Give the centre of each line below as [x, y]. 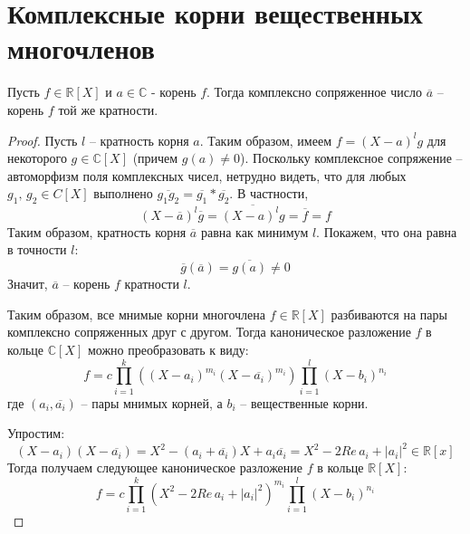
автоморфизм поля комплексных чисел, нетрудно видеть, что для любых [207, 175]
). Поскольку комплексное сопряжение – [351, 158]
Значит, [28, 284]
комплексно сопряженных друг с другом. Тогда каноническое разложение [209, 332]
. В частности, [269, 193]
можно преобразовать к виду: [168, 349]
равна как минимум [254, 231]
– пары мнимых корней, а [152, 402]
